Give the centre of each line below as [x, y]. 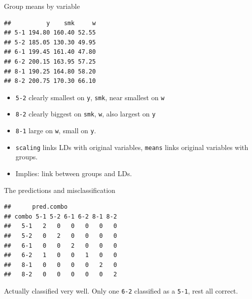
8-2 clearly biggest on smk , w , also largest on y [86, 114]
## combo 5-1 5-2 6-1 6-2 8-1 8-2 [61, 216]
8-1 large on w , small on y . [56, 131]
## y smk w [50, 23]
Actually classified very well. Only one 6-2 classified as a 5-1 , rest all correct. [121, 290]
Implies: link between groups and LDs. [74, 173]
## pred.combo [36, 207]
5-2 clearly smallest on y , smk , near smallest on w [90, 97]
